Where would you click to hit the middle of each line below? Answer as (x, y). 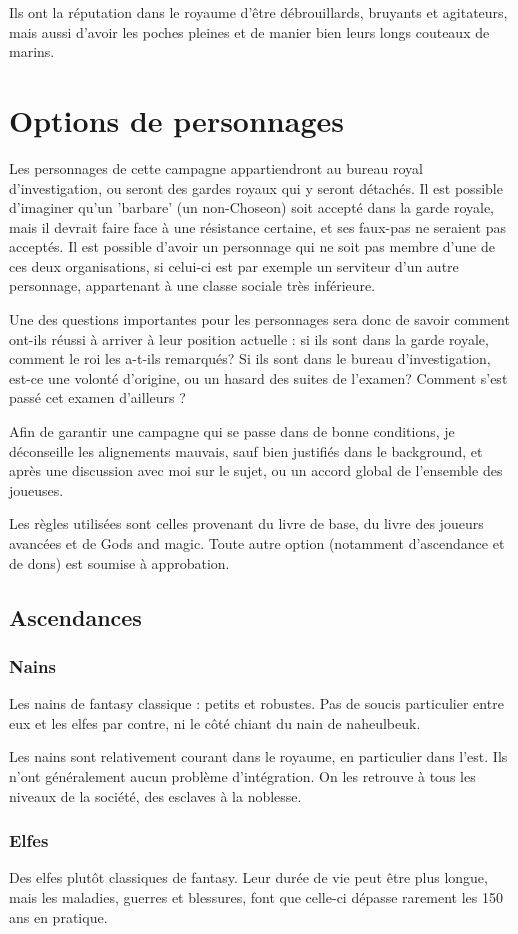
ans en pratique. (58, 916)
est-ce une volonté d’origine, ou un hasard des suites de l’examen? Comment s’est (258, 377)
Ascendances (75, 616)
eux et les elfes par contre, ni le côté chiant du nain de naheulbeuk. (215, 722)
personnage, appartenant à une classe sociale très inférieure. (192, 285)
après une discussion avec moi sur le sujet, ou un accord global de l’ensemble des (256, 470)
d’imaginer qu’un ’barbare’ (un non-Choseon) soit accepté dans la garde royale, (252, 207)
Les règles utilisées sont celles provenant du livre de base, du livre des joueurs (246, 523)
